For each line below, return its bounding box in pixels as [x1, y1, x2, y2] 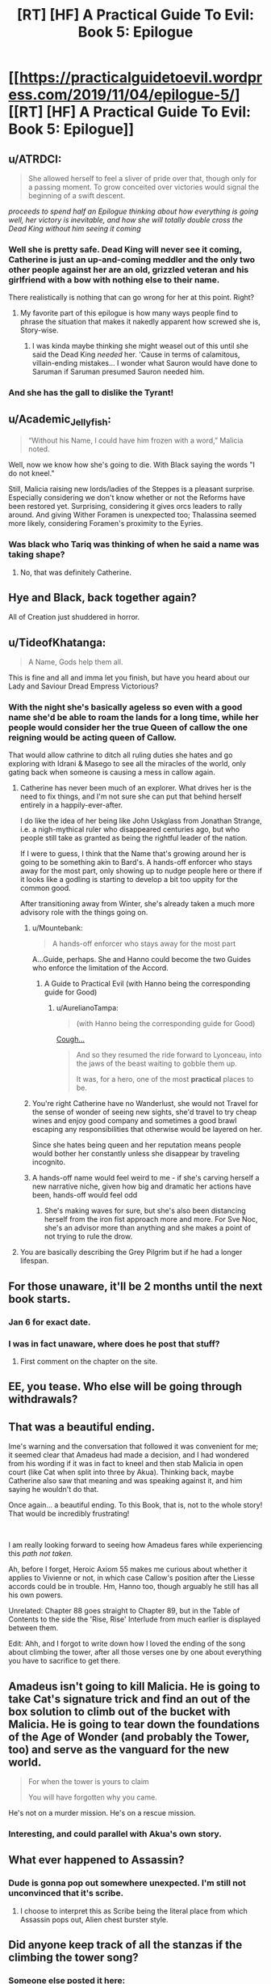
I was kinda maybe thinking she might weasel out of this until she [31, 341, 248, 351]
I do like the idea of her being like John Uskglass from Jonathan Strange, [19, 816, 262, 826]
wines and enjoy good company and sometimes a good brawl [31, 1116, 237, 1126]
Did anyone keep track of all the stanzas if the [8, 1938, 243, 1952]
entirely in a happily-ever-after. [19, 800, 123, 810]
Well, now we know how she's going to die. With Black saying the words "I [8, 460, 256, 470]
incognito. [31, 1157, 66, 1167]
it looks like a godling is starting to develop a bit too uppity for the [19, 875, 238, 884]
